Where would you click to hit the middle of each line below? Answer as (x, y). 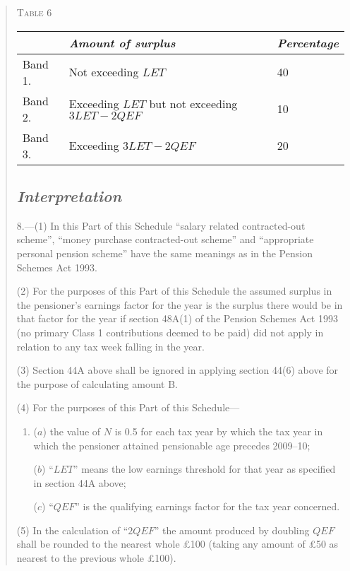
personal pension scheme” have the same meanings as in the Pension (164, 253)
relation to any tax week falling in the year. (110, 346)
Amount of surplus (122, 42)
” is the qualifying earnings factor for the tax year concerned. (207, 506)
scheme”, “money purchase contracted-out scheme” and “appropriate (165, 239)
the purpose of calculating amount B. (97, 383)
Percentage (308, 42)
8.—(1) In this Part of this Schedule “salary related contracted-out (161, 225)
